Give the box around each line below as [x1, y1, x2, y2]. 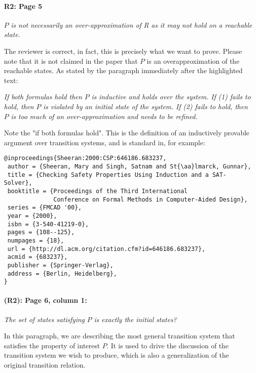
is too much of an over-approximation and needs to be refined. [11, 111, 198, 121]
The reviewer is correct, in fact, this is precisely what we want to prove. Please [4, 45, 242, 56]
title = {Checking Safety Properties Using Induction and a [7, 171, 209, 178]
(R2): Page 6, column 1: [4, 295, 87, 305]
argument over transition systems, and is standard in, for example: [4, 137, 205, 147]
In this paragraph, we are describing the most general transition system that [4, 331, 235, 341]
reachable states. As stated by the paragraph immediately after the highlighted [4, 65, 243, 76]
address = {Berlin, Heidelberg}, [7, 270, 117, 277]
